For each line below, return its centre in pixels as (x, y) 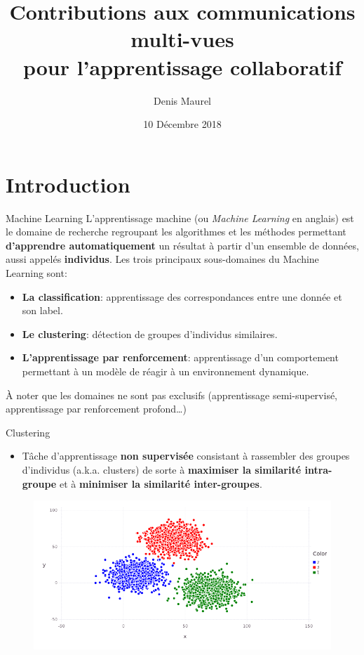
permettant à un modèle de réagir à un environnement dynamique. (166, 371)
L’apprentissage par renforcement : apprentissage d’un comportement (180, 357)
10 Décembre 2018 (182, 124)
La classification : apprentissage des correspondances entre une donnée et (182, 296)
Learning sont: (36, 273)
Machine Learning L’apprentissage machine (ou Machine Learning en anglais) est (180, 218)
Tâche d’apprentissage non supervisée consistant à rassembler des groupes (186, 456)
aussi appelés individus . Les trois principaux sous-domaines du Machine (162, 259)
